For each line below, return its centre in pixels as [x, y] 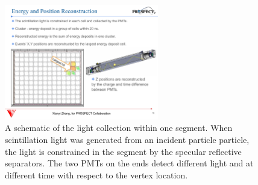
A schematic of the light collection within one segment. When [119, 128]
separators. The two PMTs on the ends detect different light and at [129, 163]
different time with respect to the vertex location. [96, 174]
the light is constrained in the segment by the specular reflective [123, 151]
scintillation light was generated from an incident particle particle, [127, 139]
